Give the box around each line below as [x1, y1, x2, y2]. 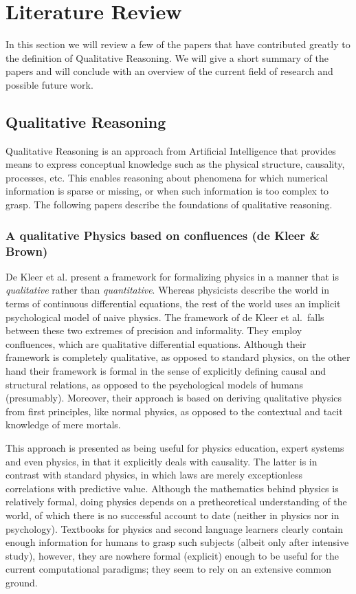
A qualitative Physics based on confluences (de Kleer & [5, 226, 320, 243]
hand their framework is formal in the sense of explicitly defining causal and [5, 363, 326, 377]
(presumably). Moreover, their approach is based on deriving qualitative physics [5, 390, 342, 405]
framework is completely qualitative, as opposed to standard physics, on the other [5, 350, 351, 364]
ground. [5, 575, 38, 589]
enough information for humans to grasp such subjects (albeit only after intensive [5, 535, 349, 549]
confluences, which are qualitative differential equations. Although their [5, 336, 307, 351]
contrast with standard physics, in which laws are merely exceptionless [5, 467, 302, 482]
